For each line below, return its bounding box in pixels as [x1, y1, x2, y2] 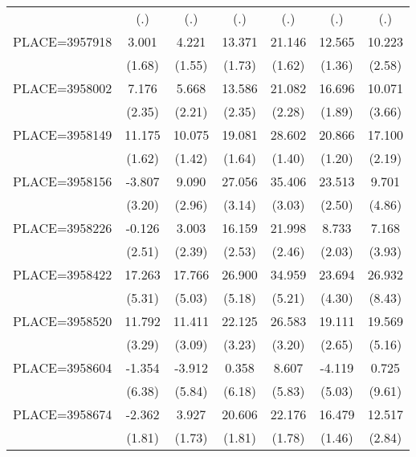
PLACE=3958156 [13, 172, 112, 190]
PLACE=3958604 [13, 358, 112, 377]
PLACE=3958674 [13, 405, 112, 423]
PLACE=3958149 [13, 125, 112, 144]
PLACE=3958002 [13, 79, 112, 97]
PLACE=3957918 [13, 32, 112, 51]
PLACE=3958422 [13, 265, 112, 284]
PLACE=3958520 [13, 312, 112, 330]
